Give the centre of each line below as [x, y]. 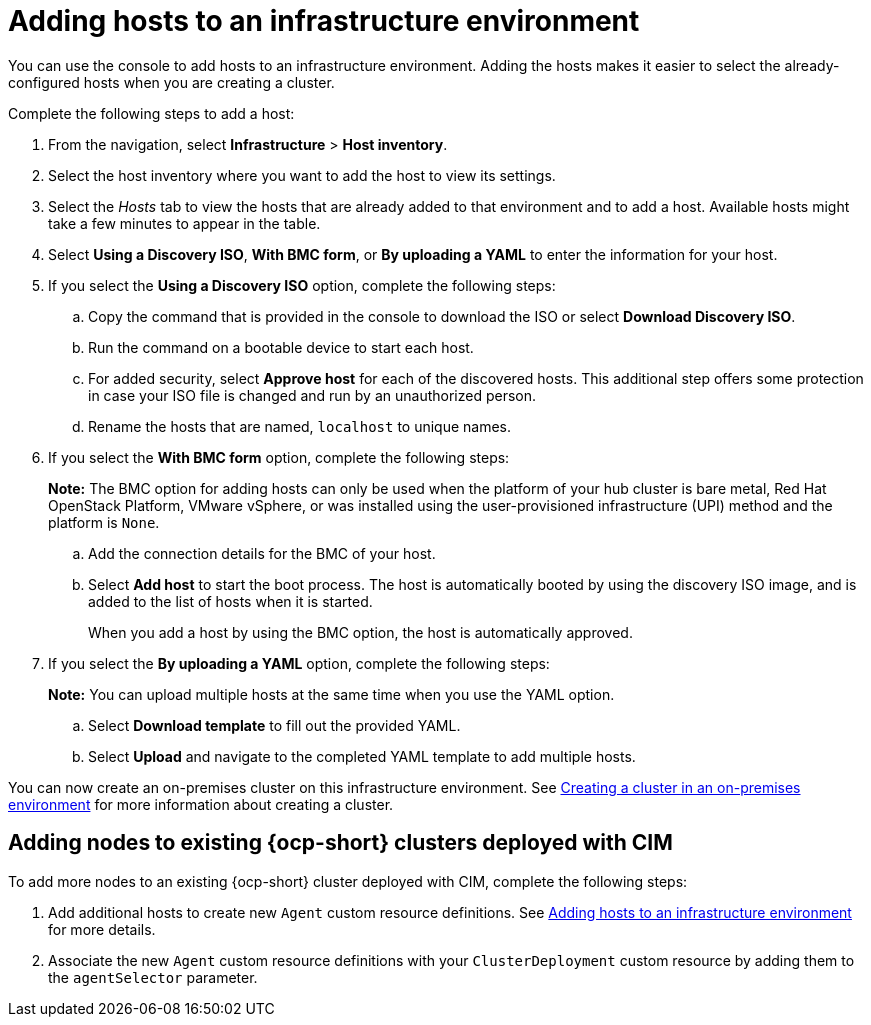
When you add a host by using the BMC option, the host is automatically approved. [360, 632]
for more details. [102, 929]
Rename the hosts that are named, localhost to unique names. [300, 426]
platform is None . [104, 522]
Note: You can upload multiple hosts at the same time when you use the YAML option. [331, 694]
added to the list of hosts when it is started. [230, 601]
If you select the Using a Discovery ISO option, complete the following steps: [302, 285]
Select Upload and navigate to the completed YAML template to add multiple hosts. [362, 756]
